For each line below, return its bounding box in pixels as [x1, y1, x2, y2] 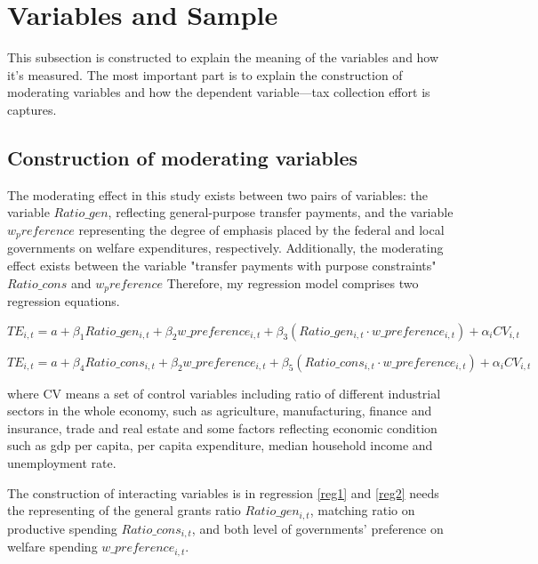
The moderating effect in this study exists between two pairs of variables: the [7, 185, 429, 204]
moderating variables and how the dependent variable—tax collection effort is [7, 83, 430, 101]
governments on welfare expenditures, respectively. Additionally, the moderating [7, 238, 444, 257]
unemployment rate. [7, 453, 116, 471]
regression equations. [7, 291, 120, 310]
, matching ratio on [309, 501, 415, 520]
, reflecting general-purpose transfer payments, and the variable [108, 203, 454, 222]
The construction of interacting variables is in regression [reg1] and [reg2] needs [7, 483, 439, 502]
